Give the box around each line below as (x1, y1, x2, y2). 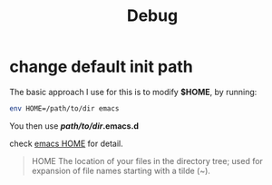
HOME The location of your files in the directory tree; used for (31, 155, 263, 166)
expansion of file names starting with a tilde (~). (31, 165, 211, 176)
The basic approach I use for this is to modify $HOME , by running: (9, 86, 257, 97)
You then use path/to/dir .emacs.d (9, 120, 139, 131)
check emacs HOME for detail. (9, 138, 124, 149)
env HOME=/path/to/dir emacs (9, 103, 120, 113)
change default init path (9, 56, 193, 77)
